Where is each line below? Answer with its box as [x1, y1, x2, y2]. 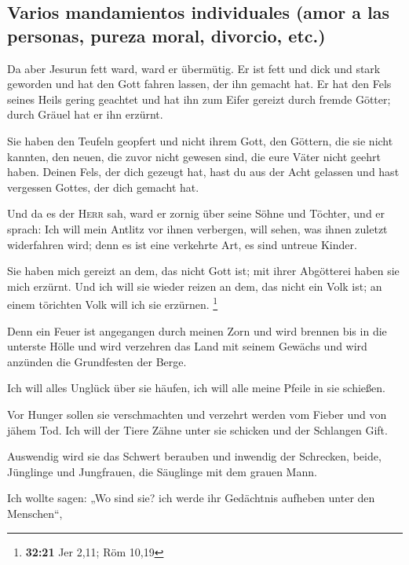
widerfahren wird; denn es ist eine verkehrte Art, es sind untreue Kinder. [7, 236, 357, 252]
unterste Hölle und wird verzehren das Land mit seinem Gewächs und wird [7, 338, 367, 354]
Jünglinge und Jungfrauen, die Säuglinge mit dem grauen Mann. [7, 463, 317, 479]
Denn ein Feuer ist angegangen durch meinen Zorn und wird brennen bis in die [7, 322, 387, 339]
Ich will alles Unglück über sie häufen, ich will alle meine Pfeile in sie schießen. [7, 380, 385, 396]
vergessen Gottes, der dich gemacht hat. [7, 178, 199, 195]
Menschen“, [7, 504, 63, 521]
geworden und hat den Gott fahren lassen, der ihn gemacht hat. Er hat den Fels [7, 75, 392, 92]
